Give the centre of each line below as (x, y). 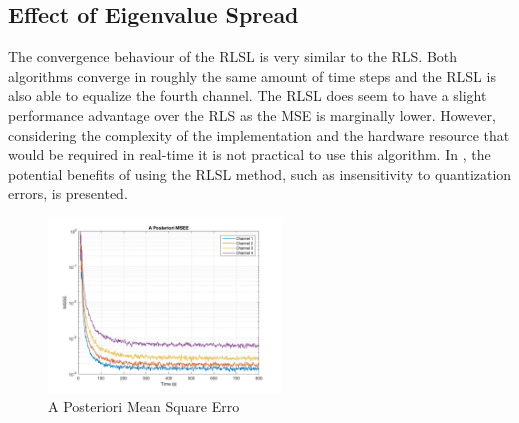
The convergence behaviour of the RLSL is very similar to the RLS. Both (233, 56)
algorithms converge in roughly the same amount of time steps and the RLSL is (252, 75)
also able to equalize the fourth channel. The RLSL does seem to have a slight (247, 95)
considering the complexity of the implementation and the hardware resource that (259, 134)
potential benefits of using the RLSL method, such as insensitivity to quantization (260, 173)
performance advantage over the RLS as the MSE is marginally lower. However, (252, 114)
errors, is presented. (68, 193)
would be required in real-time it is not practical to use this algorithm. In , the (249, 154)
